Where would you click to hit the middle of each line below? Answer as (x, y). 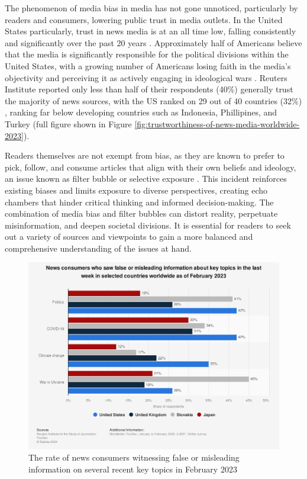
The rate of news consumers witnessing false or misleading (134, 457)
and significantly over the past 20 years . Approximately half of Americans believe (153, 42)
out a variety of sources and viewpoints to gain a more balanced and (129, 237)
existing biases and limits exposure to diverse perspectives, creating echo (136, 190)
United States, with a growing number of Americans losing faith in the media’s (148, 65)
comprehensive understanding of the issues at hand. (98, 248)
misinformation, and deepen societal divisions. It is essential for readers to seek (148, 225)
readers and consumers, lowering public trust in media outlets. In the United (144, 19)
